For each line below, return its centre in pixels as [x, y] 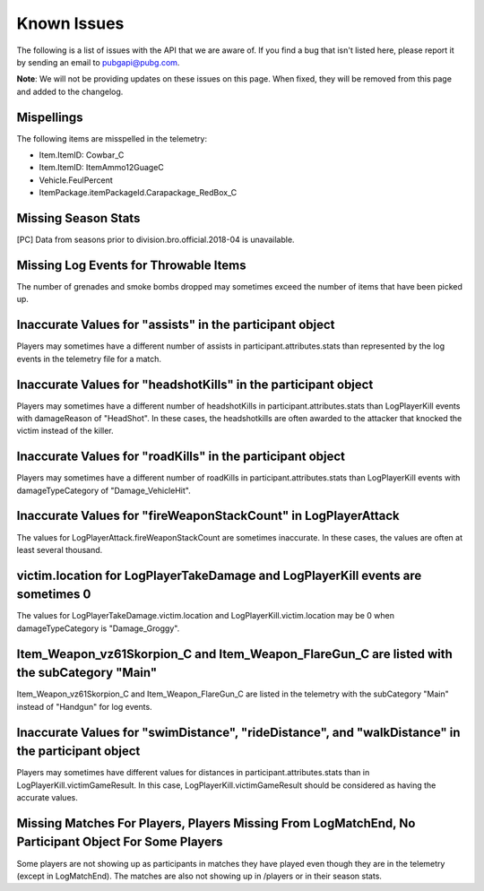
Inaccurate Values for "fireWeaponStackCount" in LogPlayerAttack [208, 516]
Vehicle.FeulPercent [76, 180]
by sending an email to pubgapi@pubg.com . [98, 62]
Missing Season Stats [78, 218]
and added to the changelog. [70, 91]
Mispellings [50, 117]
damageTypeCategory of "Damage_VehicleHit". [104, 490]
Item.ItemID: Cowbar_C [82, 155]
